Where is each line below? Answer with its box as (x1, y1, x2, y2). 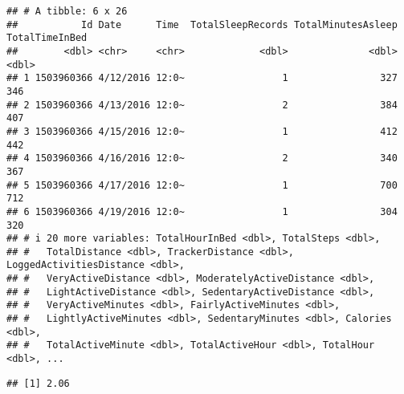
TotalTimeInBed (6, 32, 88, 44)
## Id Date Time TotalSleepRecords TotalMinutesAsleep (6, 18, 398, 30)
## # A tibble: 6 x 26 (6, 6, 128, 17)
